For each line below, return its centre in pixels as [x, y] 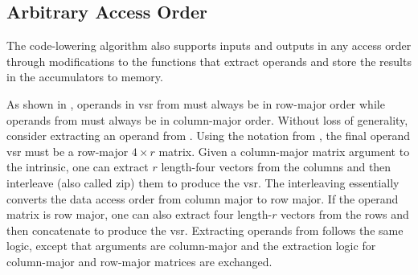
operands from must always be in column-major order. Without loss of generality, [207, 119]
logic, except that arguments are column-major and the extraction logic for [191, 246]
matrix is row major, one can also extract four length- [139, 214]
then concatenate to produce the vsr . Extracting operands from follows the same [205, 230]
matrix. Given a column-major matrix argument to [284, 151]
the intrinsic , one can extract [78, 167]
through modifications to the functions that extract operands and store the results [209, 61]
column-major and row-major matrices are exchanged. [139, 261]
